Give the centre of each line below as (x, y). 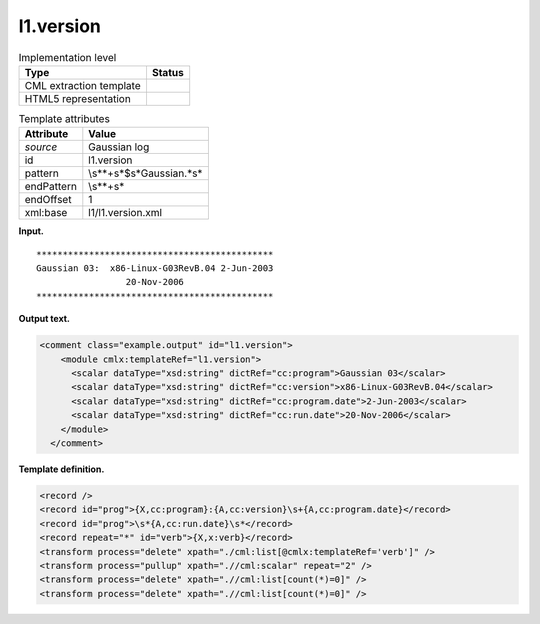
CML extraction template (82, 85)
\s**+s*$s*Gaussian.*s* (145, 173)
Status (167, 72)
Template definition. (61, 469)
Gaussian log (119, 147)
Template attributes (64, 119)
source (41, 147)
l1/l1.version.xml (125, 213)
